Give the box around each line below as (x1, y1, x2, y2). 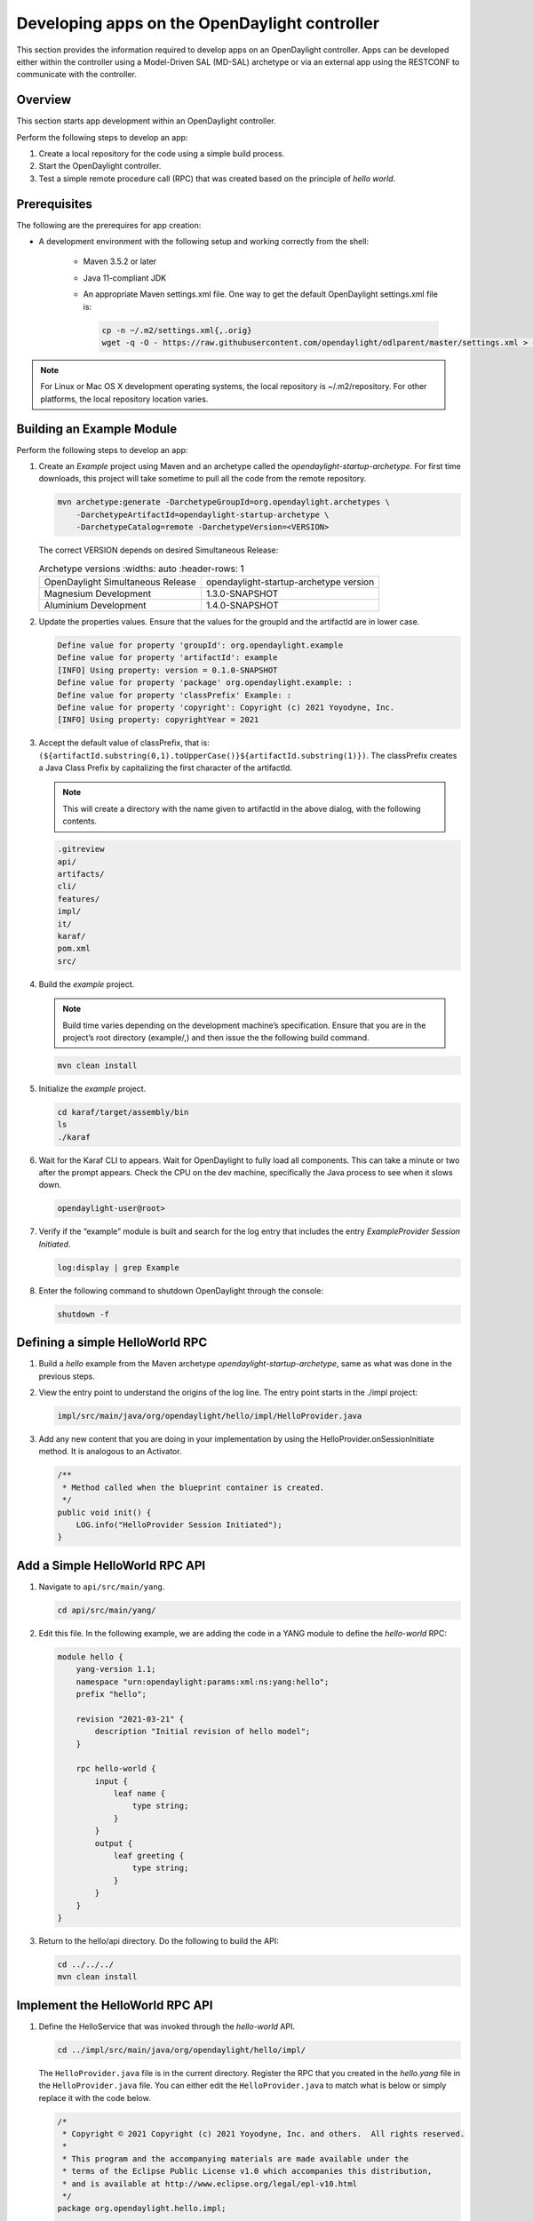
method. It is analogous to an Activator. (38, 1446, 182, 1457)
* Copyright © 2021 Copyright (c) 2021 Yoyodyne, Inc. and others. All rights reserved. (62, 2129, 465, 2138)
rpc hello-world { (76, 1763, 156, 1774)
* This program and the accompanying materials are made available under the (62, 2153, 409, 2163)
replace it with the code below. (38, 2092, 151, 2103)
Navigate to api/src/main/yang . (38, 1581, 165, 1592)
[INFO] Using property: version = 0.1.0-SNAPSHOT (57, 665, 278, 675)
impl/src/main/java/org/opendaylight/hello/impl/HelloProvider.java (57, 1411, 362, 1421)
